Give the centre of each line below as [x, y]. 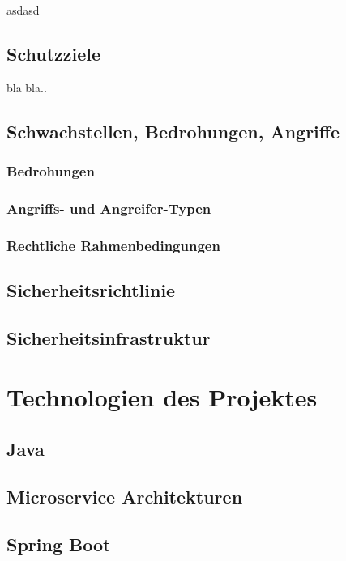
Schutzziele [54, 53]
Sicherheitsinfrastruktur [109, 337]
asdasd [23, 10]
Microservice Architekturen [125, 496]
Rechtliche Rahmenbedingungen [113, 245]
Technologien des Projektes [162, 397]
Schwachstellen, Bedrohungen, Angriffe [173, 131]
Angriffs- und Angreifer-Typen [109, 208]
